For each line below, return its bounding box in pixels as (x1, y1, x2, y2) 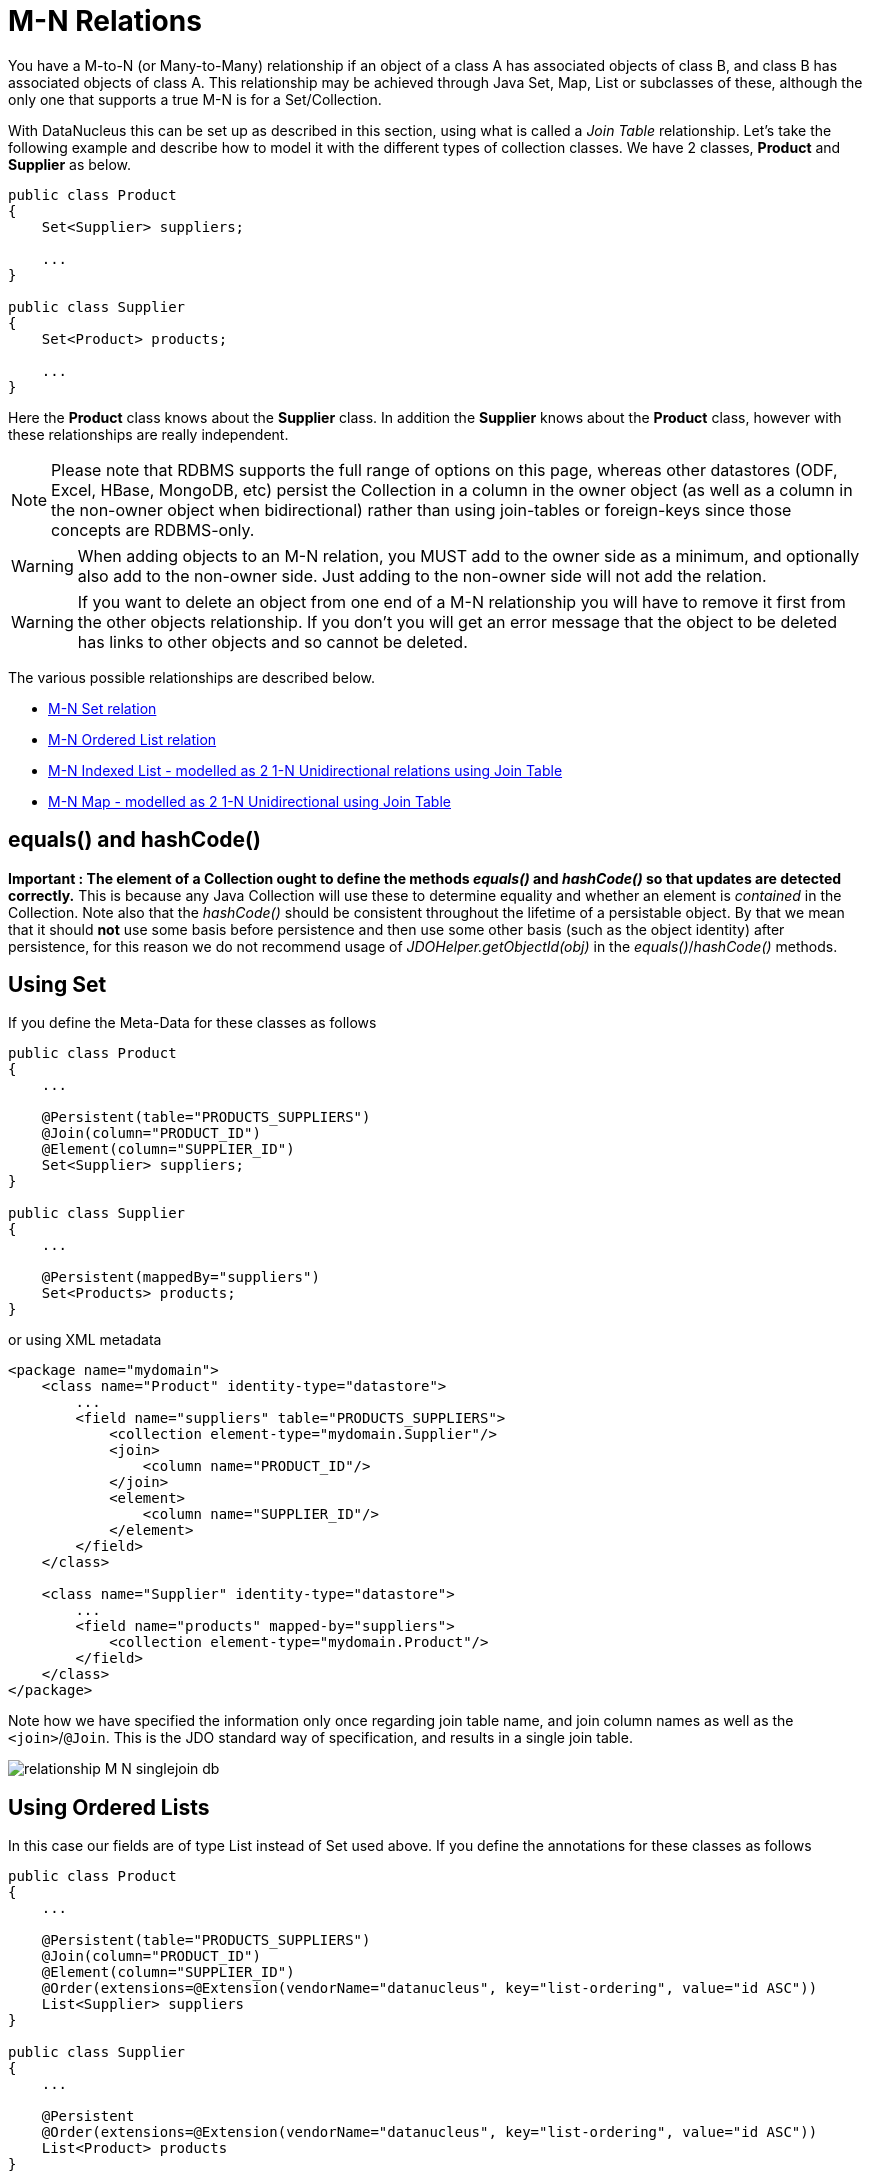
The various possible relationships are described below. (8, 668, 376, 686)
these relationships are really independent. (8, 425, 289, 443)
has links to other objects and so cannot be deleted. (77, 631, 468, 652)
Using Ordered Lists (8, 1794, 210, 1820)
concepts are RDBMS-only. (51, 519, 255, 540)
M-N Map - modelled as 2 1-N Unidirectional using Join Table (48, 792, 451, 810)
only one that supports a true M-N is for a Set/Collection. (8, 90, 382, 108)
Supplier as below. (8, 155, 132, 173)
